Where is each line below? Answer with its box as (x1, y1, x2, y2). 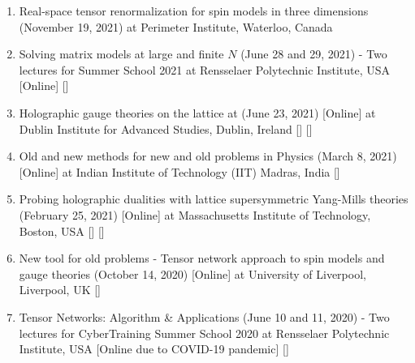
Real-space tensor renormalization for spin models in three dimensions (19, 2, 369, 19)
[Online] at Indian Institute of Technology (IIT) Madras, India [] (19, 163, 340, 180)
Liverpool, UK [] (19, 281, 101, 298)
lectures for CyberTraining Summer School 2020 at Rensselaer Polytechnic (19, 324, 390, 341)
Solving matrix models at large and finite (19, 45, 224, 62)
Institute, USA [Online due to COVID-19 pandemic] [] (19, 340, 289, 357)
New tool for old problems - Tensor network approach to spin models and (19, 250, 385, 267)
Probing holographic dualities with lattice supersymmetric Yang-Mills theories (19, 190, 409, 207)
